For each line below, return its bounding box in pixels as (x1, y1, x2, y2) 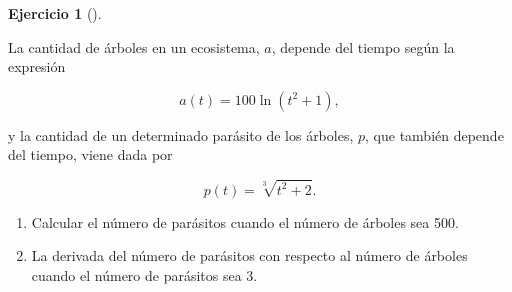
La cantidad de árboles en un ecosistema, (8, 36, 260, 57)
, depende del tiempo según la (271, 36, 455, 57)
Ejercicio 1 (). (8, 3, 102, 23)
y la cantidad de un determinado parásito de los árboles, (8, 124, 354, 145)
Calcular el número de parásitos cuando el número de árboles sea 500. (31, 211, 459, 232)
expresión (8, 56, 66, 77)
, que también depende (365, 124, 504, 145)
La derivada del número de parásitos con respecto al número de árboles (31, 245, 468, 266)
